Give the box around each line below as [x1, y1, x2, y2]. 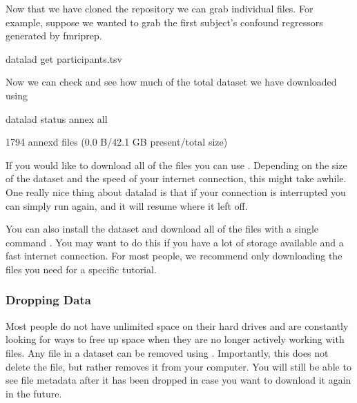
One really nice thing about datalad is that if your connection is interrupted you [6, 184, 346, 199]
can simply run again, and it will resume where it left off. [6, 198, 248, 213]
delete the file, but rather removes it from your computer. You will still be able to [6, 359, 351, 373]
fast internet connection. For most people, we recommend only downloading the [6, 248, 342, 263]
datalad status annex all [6, 111, 108, 126]
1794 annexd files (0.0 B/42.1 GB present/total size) [6, 135, 228, 149]
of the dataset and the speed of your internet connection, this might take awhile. [6, 171, 347, 186]
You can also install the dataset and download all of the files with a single [6, 222, 319, 236]
